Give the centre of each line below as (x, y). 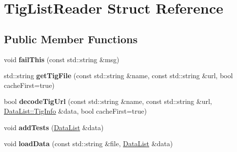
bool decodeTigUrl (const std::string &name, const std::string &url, (108, 101)
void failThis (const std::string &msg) (62, 59)
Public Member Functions (71, 39)
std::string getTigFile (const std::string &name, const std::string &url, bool (118, 76)
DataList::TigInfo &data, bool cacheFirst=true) (75, 110)
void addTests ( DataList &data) (54, 127)
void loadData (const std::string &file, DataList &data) (89, 144)
